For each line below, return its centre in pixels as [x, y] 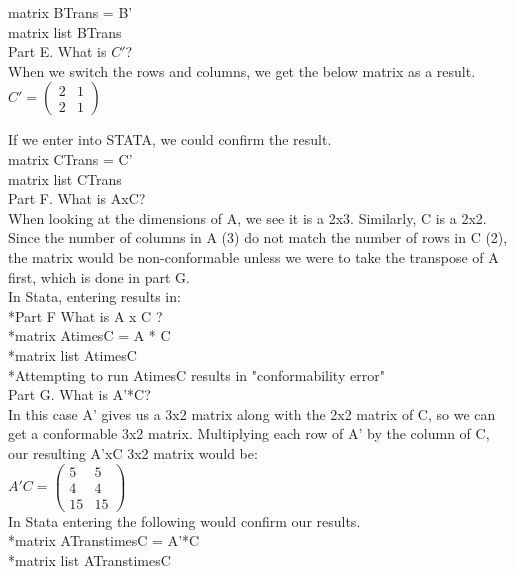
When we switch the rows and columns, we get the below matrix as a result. [242, 70]
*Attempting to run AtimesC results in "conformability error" [196, 374]
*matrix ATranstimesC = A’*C [104, 540]
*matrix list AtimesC [72, 354]
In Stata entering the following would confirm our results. [184, 520]
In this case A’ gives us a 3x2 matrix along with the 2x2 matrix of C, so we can [252, 413]
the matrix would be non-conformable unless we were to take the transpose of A [253, 256]
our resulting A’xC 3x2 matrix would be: [133, 452]
